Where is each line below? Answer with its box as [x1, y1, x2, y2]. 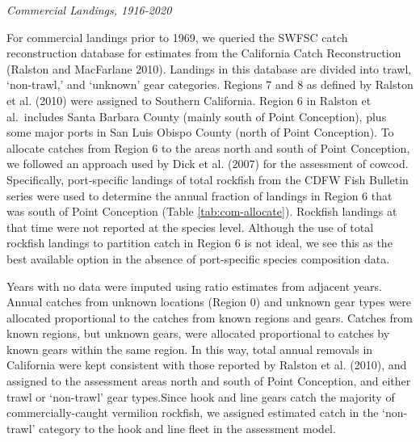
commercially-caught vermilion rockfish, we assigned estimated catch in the [6, 404, 379, 421]
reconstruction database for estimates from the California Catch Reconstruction [6, 44, 401, 61]
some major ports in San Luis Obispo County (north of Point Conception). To [6, 124, 394, 141]
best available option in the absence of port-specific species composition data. [6, 250, 390, 267]
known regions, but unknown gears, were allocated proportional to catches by [6, 325, 390, 342]
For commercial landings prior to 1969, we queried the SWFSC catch [6, 28, 348, 45]
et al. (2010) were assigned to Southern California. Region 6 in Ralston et [6, 91, 372, 108]
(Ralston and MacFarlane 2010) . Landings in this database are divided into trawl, [6, 60, 412, 77]
